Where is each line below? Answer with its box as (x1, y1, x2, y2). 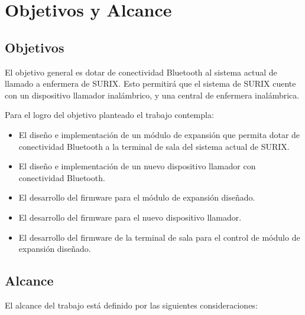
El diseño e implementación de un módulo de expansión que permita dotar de (18, 128, 300, 140)
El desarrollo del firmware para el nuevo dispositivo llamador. (18, 211, 242, 223)
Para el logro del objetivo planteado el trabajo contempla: (5, 109, 214, 121)
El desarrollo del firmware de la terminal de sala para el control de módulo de (18, 231, 300, 243)
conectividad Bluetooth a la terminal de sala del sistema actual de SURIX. (18, 140, 290, 152)
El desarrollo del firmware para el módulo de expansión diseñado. (18, 191, 255, 204)
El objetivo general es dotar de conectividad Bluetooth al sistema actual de (5, 65, 277, 78)
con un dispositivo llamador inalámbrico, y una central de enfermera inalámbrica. (5, 88, 300, 101)
